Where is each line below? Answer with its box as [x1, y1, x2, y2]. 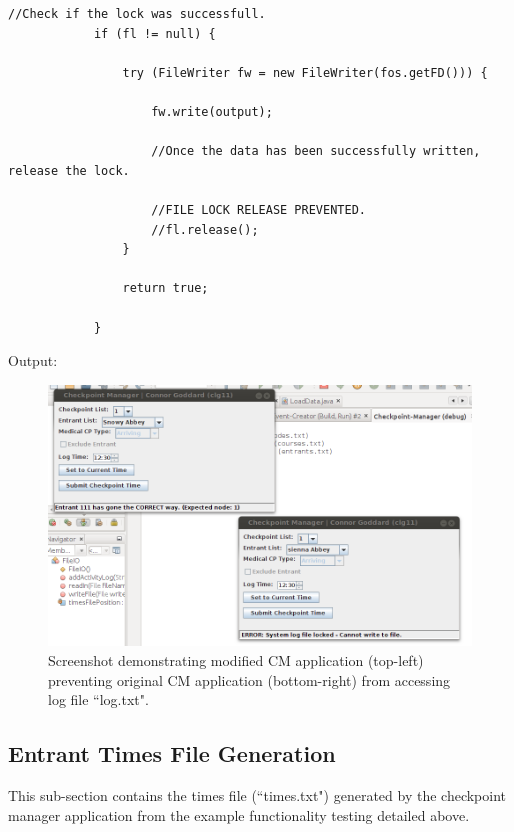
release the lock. [8, 163, 130, 178]
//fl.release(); [151, 222, 259, 237]
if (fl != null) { [93, 26, 216, 41]
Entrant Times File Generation [8, 738, 336, 769]
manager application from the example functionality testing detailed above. [8, 804, 470, 825]
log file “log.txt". [48, 689, 149, 710]
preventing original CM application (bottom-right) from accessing [48, 669, 451, 690]
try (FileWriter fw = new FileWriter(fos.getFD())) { [122, 65, 488, 80]
